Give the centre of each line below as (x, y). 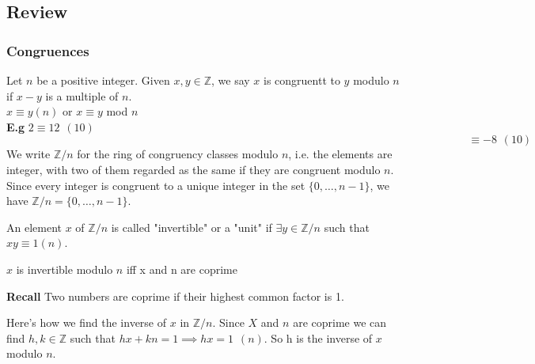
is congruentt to (302, 80)
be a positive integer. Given (103, 80)
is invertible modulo (65, 269)
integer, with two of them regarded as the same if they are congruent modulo (194, 169)
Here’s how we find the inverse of (87, 322)
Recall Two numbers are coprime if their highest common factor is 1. (175, 296)
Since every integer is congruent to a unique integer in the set (156, 185)
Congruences (48, 50)
